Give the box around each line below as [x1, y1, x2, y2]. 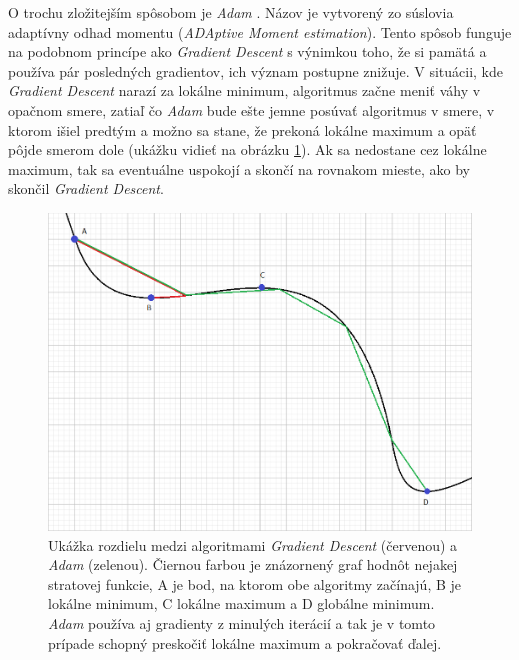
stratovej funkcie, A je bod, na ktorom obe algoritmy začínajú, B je [48, 573, 462, 594]
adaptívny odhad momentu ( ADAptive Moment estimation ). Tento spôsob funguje [8, 21, 512, 42]
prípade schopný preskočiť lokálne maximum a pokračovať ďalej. [48, 632, 442, 653]
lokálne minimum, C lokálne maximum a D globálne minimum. [48, 593, 435, 614]
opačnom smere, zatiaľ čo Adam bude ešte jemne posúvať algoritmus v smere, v [8, 99, 495, 120]
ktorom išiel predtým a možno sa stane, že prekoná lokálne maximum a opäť [8, 119, 477, 140]
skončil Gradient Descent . [8, 178, 164, 199]
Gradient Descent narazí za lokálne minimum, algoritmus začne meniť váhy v [8, 80, 481, 101]
